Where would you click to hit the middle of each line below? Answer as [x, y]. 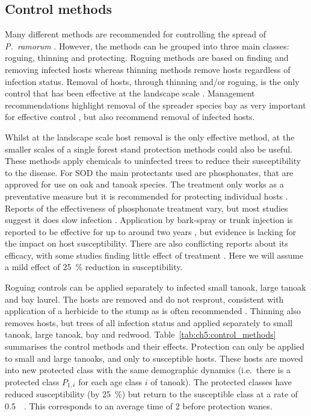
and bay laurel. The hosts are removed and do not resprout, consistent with [144, 299]
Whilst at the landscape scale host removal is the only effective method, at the [150, 137]
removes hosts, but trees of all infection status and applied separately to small [149, 322]
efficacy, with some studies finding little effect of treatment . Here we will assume [154, 255]
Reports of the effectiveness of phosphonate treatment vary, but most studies [146, 208]
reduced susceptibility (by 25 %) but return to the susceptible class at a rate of [152, 394]
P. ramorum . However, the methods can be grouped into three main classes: [147, 46]
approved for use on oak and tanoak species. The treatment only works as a [144, 184]
